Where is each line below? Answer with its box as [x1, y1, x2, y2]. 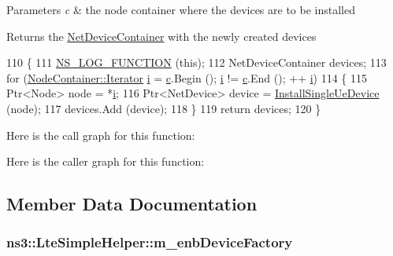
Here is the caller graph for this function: [6, 153, 205, 170]
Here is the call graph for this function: [6, 126, 195, 143]
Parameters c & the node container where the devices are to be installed [6, 2, 355, 17]
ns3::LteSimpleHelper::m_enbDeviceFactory [6, 232, 293, 252]
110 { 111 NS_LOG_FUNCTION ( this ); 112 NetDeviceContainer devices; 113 [6, 54, 387, 71]
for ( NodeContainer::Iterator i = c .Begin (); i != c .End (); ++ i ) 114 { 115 [6, 69, 367, 86]
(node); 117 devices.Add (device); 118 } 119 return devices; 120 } [6, 100, 321, 116]
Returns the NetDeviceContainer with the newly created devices [6, 27, 317, 44]
